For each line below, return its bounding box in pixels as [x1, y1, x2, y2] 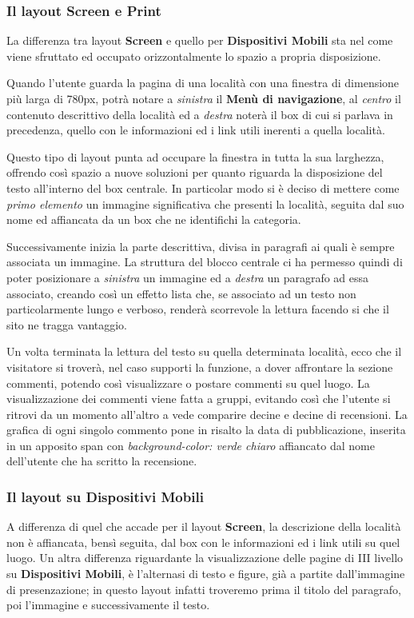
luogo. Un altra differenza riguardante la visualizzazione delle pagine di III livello [6, 549, 404, 566]
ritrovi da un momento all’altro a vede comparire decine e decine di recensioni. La [6, 405, 408, 422]
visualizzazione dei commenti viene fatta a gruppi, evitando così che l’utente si [6, 390, 391, 407]
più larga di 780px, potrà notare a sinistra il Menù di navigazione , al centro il [6, 90, 401, 106]
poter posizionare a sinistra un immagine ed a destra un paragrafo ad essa [6, 269, 369, 285]
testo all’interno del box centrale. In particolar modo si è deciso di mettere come [6, 179, 400, 196]
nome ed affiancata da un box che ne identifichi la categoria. [6, 211, 301, 228]
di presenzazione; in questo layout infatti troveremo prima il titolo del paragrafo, [6, 580, 401, 597]
